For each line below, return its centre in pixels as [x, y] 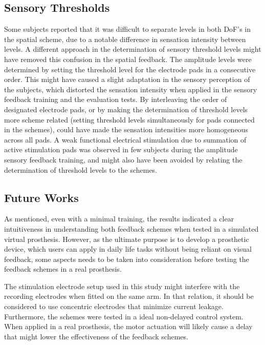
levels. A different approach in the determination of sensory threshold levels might [133, 49]
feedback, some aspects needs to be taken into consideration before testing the [127, 259]
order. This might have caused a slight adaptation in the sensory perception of [127, 79]
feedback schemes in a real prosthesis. [63, 269]
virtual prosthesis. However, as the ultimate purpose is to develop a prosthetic [127, 239]
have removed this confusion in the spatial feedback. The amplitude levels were [128, 59]
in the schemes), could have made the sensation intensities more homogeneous [126, 129]
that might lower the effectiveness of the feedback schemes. [96, 336]
